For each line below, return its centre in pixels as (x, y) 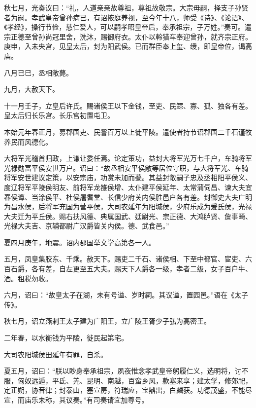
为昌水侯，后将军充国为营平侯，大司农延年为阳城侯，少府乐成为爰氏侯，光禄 (128, 206)
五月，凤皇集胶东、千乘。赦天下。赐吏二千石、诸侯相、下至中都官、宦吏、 (125, 259)
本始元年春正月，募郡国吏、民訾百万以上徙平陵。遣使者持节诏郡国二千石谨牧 (128, 131)
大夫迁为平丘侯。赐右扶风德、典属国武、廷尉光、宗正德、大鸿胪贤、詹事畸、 (128, 216)
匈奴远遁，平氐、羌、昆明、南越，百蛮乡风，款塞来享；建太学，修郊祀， (135, 380)
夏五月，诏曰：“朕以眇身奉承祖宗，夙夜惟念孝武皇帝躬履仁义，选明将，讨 (123, 371)
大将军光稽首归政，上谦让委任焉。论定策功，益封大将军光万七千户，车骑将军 (128, 158)
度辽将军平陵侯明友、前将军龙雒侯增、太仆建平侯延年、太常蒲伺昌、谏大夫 (125, 187)
